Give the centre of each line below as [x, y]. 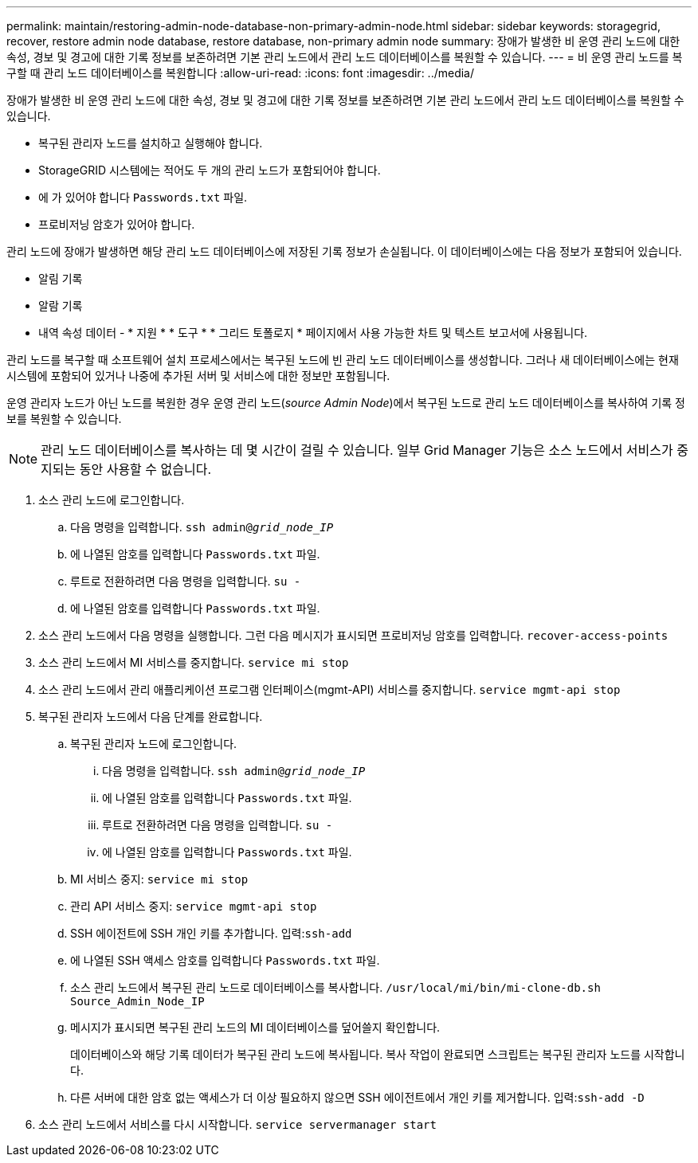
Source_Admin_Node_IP [137, 1001]
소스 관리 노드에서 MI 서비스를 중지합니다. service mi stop [194, 662]
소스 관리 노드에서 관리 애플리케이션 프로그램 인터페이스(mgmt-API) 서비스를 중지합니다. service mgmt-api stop [329, 689]
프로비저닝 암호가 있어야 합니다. [117, 224]
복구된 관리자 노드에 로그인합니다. [154, 744]
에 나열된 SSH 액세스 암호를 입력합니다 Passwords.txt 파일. [225, 960]
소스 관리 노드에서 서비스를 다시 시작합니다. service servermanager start [237, 1124]
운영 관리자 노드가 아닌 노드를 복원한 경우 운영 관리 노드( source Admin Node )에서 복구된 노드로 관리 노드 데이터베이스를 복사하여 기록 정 [346, 403]
